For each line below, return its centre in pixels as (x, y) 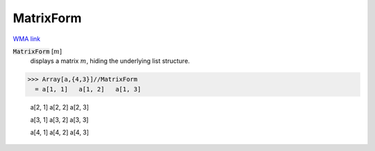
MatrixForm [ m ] (37, 51)
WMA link (27, 39)
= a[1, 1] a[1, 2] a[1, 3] (88, 89)
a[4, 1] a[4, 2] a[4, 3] (60, 132)
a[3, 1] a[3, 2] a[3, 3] (59, 120)
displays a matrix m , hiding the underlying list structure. (110, 61)
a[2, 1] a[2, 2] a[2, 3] (60, 107)
